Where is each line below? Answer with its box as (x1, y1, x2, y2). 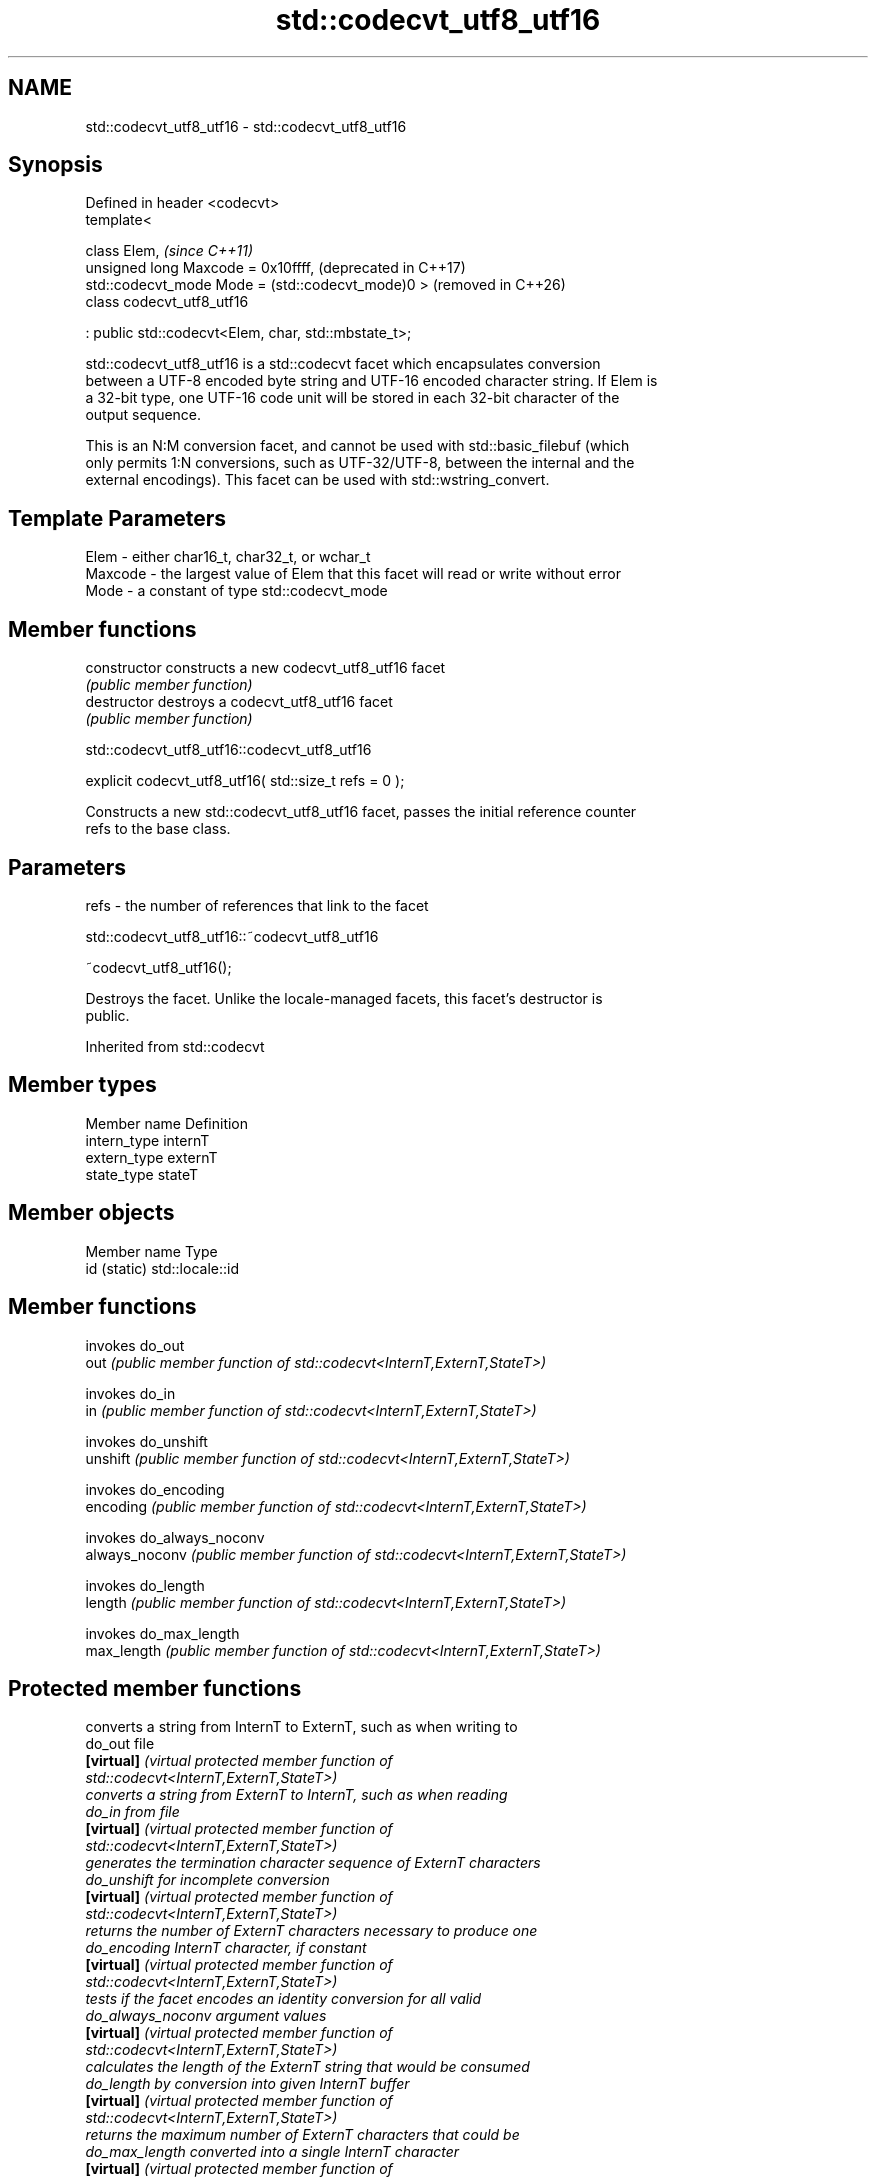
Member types (8, 1072, 157, 1098)
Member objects (8, 1200, 175, 1226)
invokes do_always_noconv (85, 1528, 265, 1546)
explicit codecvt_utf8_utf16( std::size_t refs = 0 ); (85, 772, 405, 790)
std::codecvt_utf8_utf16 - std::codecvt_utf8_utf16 (85, 117, 407, 135)
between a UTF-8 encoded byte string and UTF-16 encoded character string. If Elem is (85, 372, 658, 390)
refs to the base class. (85, 820, 231, 838)
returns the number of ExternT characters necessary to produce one (85, 1922, 538, 1940)
